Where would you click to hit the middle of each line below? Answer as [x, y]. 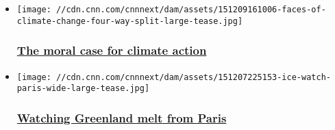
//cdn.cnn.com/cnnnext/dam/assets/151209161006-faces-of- [191, 10]
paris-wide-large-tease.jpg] [83, 89]
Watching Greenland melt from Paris [122, 117]
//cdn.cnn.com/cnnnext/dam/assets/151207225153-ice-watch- [194, 77]
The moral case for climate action [112, 50]
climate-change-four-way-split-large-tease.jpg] [130, 21]
